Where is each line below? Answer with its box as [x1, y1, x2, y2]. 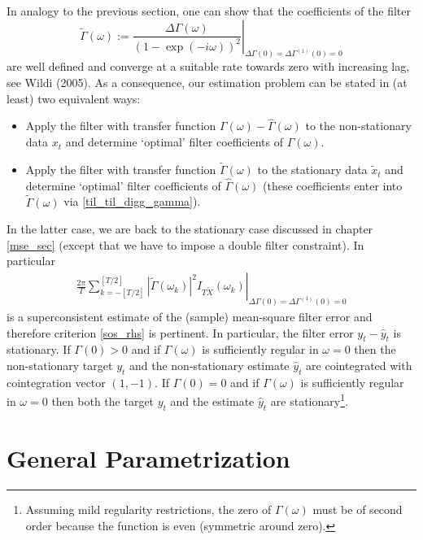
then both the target [51, 393, 155, 409]
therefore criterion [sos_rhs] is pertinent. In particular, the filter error [7, 324, 354, 341]
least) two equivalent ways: [7, 89, 141, 107]
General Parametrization [7, 441, 290, 474]
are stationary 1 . [270, 390, 348, 409]
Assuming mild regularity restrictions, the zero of [25, 500, 272, 517]
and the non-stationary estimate [129, 356, 290, 373]
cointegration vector [7, 373, 106, 390]
